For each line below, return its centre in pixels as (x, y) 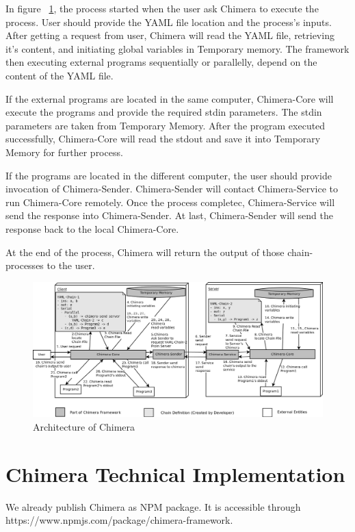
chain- (300, 252)
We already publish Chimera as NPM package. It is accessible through (153, 506)
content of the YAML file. (60, 75)
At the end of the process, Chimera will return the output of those (145, 252)
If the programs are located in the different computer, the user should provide (169, 175)
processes (25, 265)
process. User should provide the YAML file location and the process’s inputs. (169, 22)
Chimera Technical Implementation (175, 473)
